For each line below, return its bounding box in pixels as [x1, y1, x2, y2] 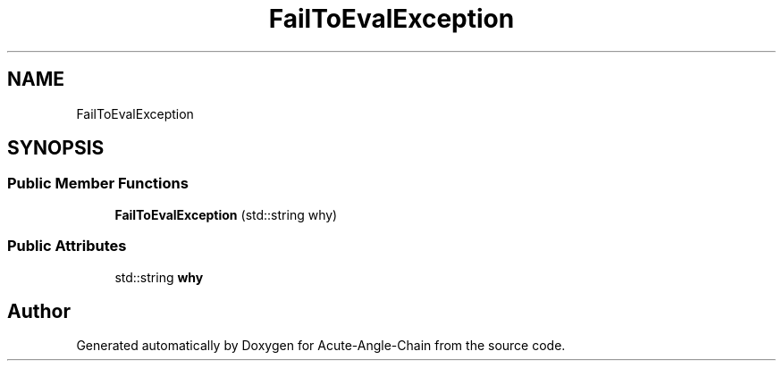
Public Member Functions [7, 174, 189, 193]
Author [7, 299, 71, 322]
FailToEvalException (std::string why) [114, 206, 338, 222]
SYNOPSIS [7, 137, 105, 160]
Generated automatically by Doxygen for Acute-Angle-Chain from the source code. [76, 338, 566, 354]
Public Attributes [7, 237, 127, 255]
